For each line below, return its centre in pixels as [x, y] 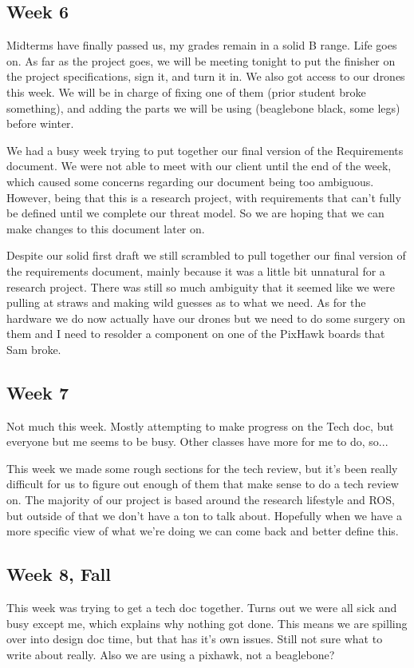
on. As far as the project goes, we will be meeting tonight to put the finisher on [201, 60]
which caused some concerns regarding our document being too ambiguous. [190, 181]
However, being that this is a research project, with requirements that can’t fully [204, 197]
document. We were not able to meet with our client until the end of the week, [199, 166]
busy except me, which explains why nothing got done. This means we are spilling [207, 623]
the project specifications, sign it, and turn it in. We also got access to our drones [206, 76]
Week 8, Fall [59, 574]
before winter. [40, 123]
